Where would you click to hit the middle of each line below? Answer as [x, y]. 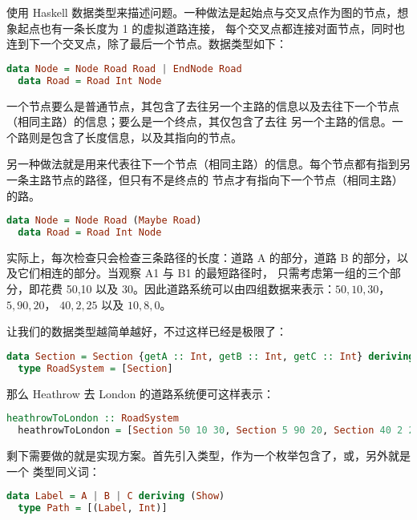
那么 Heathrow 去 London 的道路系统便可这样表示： [140, 393]
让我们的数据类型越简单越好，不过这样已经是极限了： [147, 331]
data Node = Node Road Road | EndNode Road [124, 69]
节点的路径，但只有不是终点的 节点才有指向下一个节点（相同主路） [227, 179]
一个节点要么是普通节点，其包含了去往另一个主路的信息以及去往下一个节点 [203, 105]
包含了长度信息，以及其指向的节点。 [146, 137]
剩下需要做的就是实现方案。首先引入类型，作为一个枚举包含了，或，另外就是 [208, 455]
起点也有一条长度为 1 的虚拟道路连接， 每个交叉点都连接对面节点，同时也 [211, 28]
